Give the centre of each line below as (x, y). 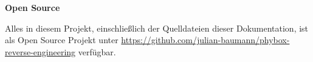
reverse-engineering (40, 51)
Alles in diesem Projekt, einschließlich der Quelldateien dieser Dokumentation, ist (157, 28)
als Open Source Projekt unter (62, 40)
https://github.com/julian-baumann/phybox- (205, 40)
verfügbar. (97, 51)
